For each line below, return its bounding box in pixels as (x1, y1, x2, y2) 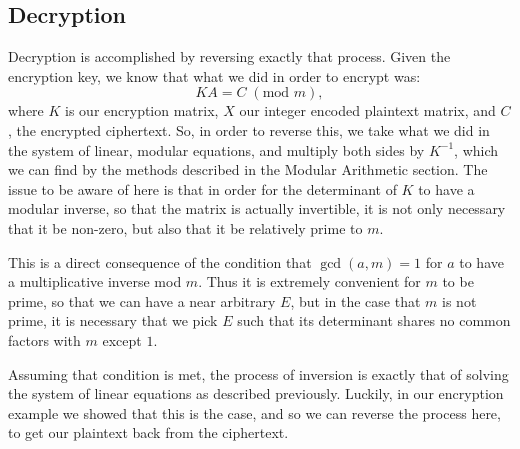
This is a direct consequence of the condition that (8, 251, 312, 272)
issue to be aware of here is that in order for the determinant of (8, 178, 397, 199)
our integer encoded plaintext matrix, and (239, 100, 496, 121)
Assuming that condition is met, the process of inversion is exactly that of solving (8, 363, 509, 384)
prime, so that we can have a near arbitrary (8, 290, 276, 311)
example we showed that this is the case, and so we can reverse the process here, (8, 402, 501, 423)
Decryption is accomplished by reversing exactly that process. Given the (8, 46, 451, 67)
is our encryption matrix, (65, 100, 219, 121)
